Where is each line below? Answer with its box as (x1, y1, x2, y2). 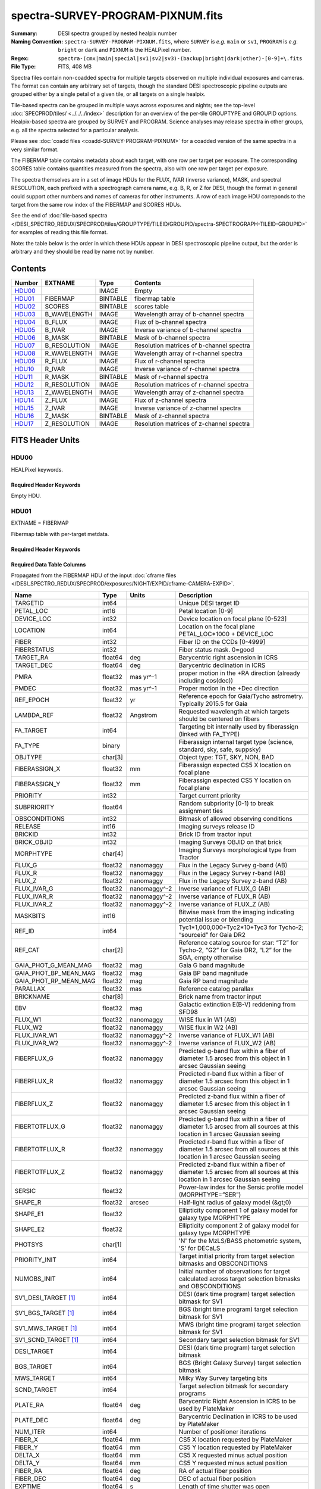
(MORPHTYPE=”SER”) (178, 1190, 241, 1198)
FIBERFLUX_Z (14, 1099, 53, 1108)
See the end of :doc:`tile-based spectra (11, 212, 108, 219)
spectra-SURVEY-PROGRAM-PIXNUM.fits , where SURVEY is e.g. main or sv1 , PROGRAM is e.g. (64, 38, 298, 45)
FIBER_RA (14, 1466, 43, 1475)
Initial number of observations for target (178, 1267, 291, 1275)
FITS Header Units (11, 435, 80, 446)
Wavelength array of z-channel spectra (134, 388, 244, 396)
